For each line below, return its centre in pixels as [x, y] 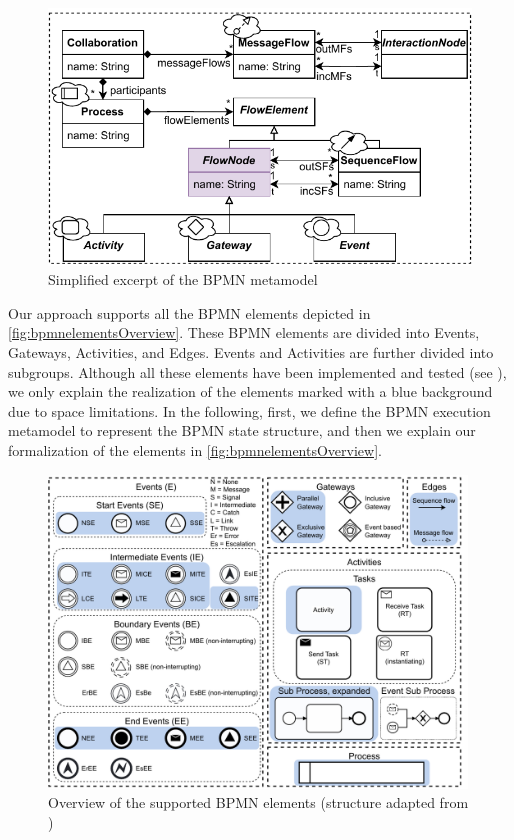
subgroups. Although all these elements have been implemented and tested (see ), [257, 371]
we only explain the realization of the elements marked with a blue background [250, 391]
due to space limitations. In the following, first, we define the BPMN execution [249, 410]
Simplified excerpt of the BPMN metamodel [183, 279]
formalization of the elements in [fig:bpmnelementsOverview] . [195, 450]
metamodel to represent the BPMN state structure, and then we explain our [242, 430]
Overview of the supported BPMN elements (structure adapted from [258, 802]
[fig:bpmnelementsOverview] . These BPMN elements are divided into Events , [244, 332]
